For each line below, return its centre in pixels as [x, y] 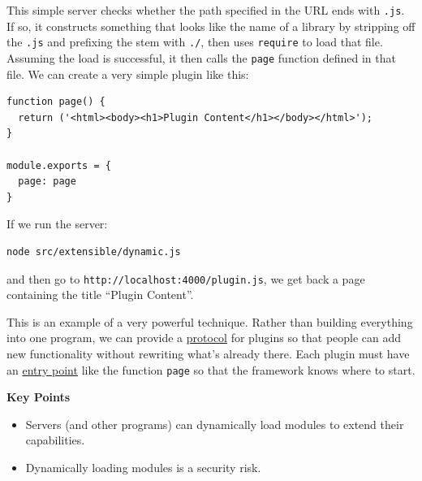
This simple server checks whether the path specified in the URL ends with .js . [206, 10]
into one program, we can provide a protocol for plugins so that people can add [204, 338]
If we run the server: [57, 224]
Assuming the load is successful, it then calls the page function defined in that [201, 57]
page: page [47, 182]
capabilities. [55, 440]
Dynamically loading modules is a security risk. [143, 467]
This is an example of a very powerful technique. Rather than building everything [210, 321]
